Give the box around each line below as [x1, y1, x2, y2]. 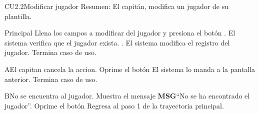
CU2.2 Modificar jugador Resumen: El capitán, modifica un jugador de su [4, 1, 228, 11]
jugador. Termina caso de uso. [4, 47, 96, 57]
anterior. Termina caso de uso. [4, 73, 97, 84]
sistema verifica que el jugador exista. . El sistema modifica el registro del [4, 37, 230, 47]
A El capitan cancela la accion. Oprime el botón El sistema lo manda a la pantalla [4, 63, 255, 74]
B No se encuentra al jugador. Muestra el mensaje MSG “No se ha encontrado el [4, 90, 250, 101]
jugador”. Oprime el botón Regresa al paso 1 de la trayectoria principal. [4, 100, 224, 110]
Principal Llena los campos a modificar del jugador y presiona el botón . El [4, 27, 235, 38]
